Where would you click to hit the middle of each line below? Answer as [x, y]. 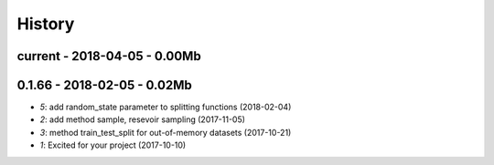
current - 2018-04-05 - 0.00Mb [109, 56]
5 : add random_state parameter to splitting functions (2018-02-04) [166, 107]
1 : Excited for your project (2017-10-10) [113, 145]
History [46, 24]
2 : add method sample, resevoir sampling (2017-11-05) [143, 119]
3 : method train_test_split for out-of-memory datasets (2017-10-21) [166, 132]
